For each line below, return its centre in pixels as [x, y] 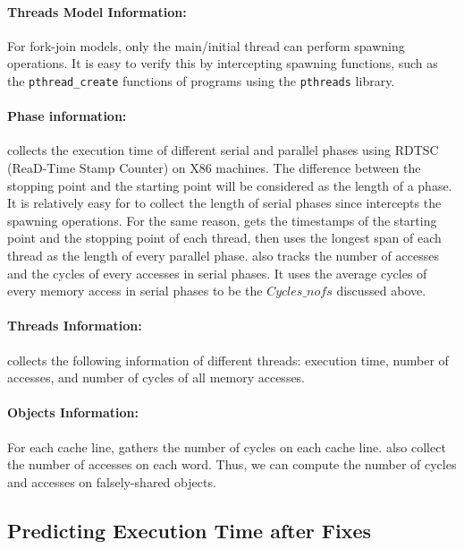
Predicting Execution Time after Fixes [189, 530]
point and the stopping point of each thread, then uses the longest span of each [224, 238]
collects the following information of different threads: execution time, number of [228, 360]
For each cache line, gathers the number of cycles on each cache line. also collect [227, 446]
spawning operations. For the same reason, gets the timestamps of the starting [222, 220]
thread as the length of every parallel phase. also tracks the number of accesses [223, 255]
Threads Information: [75, 326]
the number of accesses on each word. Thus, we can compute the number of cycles [232, 464]
